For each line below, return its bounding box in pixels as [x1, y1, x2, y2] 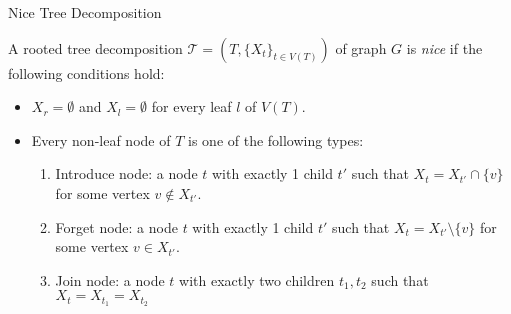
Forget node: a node [55, 216, 178, 237]
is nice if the [406, 37, 483, 58]
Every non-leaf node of [31, 129, 171, 150]
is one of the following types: [188, 129, 364, 150]
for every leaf [151, 96, 232, 117]
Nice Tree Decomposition [8, 2, 162, 22]
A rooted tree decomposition [8, 37, 183, 58]
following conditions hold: [8, 62, 165, 83]
